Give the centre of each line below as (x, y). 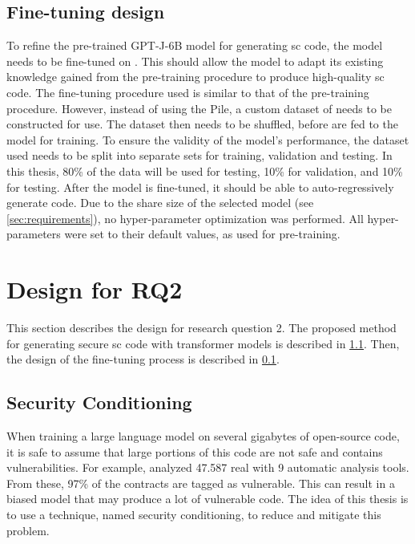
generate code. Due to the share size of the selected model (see (160, 203)
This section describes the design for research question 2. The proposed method (201, 328)
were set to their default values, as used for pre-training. (202, 234)
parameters (34, 234)
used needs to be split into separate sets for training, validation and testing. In (199, 155)
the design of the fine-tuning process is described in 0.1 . (143, 359)
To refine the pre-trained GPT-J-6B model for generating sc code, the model (195, 45)
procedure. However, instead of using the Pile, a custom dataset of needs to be (199, 108)
